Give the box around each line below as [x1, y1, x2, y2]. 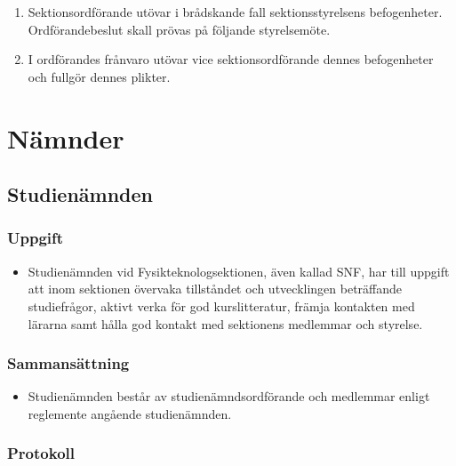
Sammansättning [7, 352, 130, 374]
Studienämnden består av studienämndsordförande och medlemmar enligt [28, 387, 430, 406]
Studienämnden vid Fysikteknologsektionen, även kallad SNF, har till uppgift [28, 261, 450, 280]
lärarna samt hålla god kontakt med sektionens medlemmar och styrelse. [28, 314, 423, 333]
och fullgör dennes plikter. [28, 67, 171, 85]
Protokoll [7, 442, 75, 464]
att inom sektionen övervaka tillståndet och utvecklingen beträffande [28, 279, 403, 298]
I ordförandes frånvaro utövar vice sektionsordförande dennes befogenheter [28, 50, 434, 68]
